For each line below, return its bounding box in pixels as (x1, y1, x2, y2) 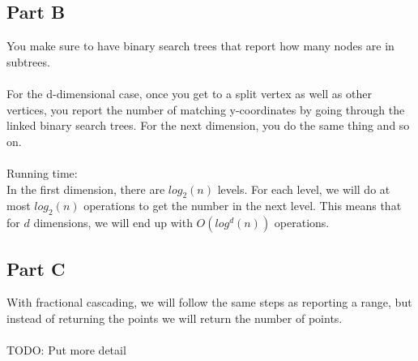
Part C (6, 256, 66, 281)
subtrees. (6, 53, 50, 70)
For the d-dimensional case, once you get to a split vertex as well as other (6, 84, 372, 101)
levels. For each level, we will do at (217, 180, 390, 197)
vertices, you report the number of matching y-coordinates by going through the (6, 101, 405, 118)
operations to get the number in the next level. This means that (83, 197, 402, 214)
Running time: (6, 164, 78, 181)
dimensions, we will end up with (33, 214, 193, 231)
